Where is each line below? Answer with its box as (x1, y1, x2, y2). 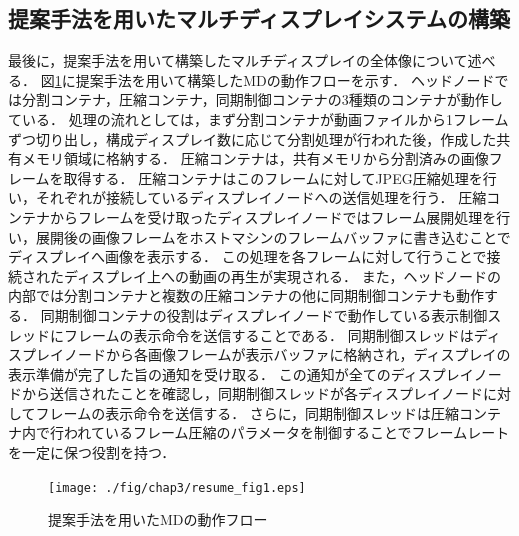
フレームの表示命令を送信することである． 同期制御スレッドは (63, 324, 474, 345)
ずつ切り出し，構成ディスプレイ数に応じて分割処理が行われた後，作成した (8, 128, 497, 149)
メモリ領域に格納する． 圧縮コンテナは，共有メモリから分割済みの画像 (21, 148, 489, 169)
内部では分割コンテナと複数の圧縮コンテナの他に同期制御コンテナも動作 (8, 285, 484, 306)
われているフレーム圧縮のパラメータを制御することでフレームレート (63, 422, 510, 443)
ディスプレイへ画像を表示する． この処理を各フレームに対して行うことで (8, 246, 487, 267)
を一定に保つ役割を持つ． (8, 442, 176, 463)
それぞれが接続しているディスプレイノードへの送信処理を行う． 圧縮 (35, 187, 487, 208)
